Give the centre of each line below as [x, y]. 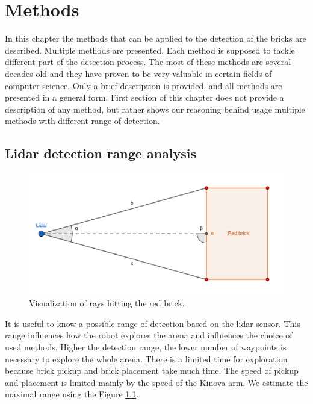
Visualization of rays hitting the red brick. [107, 303]
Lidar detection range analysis [101, 153]
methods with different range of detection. [82, 121]
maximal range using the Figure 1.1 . [72, 394]
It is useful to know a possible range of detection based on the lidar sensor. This [153, 323]
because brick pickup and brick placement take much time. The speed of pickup [152, 371]
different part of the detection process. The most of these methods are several [148, 62]
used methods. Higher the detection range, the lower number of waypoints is [146, 347]
